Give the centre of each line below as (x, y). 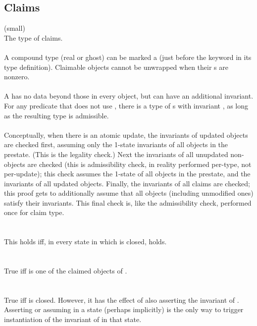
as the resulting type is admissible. (56, 115)
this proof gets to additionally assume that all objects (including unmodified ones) (129, 193)
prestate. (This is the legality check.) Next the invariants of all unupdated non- (124, 154)
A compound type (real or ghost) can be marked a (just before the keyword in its (128, 57)
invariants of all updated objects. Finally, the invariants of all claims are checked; (127, 183)
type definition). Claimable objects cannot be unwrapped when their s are (116, 67)
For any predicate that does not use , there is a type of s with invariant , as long (126, 105)
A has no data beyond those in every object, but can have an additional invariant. (129, 96)
